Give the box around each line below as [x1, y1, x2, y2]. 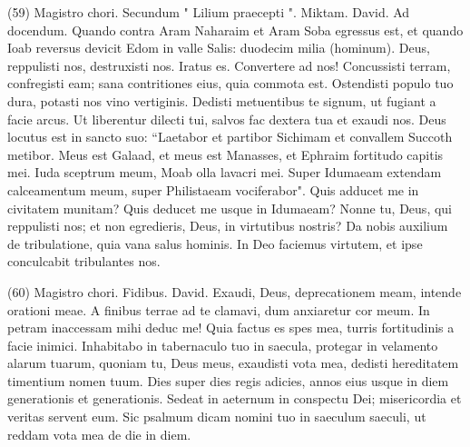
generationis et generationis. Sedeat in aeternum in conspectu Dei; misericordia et [7, 389, 462, 408]
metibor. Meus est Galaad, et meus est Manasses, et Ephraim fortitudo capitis [7, 144, 444, 164]
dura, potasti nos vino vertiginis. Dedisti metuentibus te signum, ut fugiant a [7, 91, 436, 110]
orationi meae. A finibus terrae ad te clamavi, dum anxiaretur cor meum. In [7, 300, 430, 319]
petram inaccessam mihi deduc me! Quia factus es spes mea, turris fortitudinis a [7, 318, 455, 337]
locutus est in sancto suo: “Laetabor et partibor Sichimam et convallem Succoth [7, 127, 453, 146]
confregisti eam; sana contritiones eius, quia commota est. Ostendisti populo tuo [7, 74, 454, 93]
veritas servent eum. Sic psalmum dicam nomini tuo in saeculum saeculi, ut [7, 407, 426, 426]
